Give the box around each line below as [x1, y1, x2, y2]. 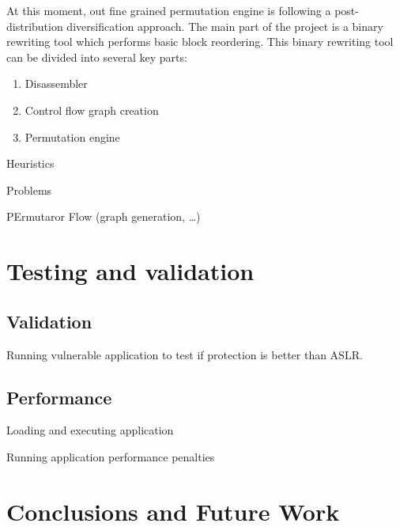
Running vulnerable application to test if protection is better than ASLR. [6, 346, 363, 362]
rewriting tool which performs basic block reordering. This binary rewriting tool [6, 33, 394, 50]
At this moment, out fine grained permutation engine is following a [6, 2, 331, 18]
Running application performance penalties [6, 448, 215, 464]
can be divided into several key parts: [6, 48, 187, 65]
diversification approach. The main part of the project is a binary [66, 17, 383, 34]
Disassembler [25, 75, 88, 92]
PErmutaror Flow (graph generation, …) [6, 208, 201, 225]
